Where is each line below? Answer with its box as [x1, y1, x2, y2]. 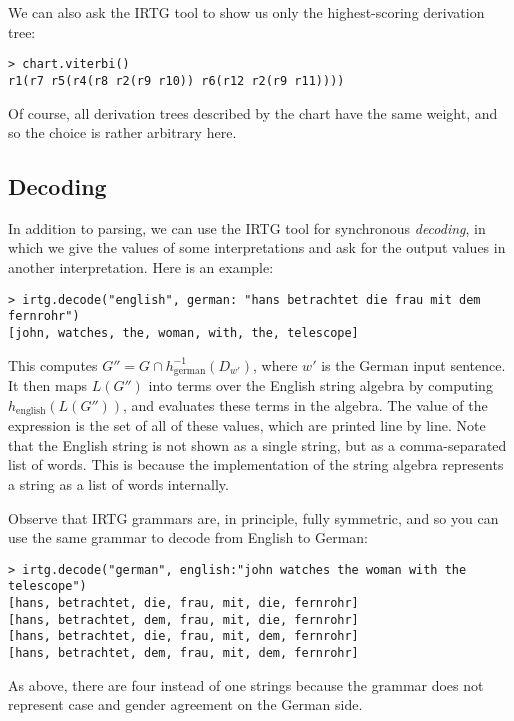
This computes [8, 354, 98, 375]
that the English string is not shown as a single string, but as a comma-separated [8, 434, 507, 455]
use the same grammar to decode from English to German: [8, 527, 368, 548]
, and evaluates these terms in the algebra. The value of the [123, 394, 488, 415]
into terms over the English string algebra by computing [148, 375, 493, 396]
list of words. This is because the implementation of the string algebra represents [8, 454, 504, 475]
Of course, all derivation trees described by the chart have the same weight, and [8, 102, 498, 123]
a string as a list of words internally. [8, 473, 229, 494]
